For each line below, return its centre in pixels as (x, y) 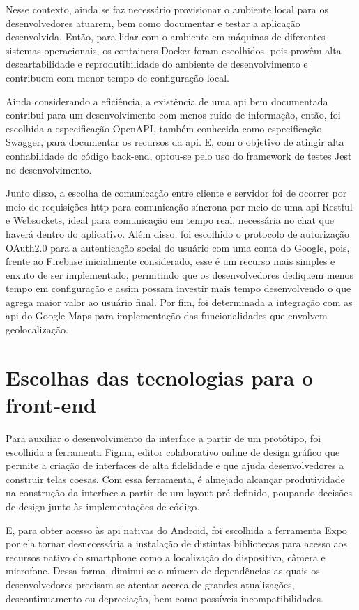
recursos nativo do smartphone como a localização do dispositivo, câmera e (166, 557)
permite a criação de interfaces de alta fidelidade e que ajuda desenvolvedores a (175, 465)
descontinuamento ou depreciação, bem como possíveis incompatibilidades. (165, 598)
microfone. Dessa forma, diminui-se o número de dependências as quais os (163, 571)
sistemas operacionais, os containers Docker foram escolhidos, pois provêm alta (174, 50)
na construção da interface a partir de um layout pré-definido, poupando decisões (179, 493)
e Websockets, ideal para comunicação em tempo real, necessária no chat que (170, 220)
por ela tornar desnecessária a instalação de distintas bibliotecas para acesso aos (177, 543)
